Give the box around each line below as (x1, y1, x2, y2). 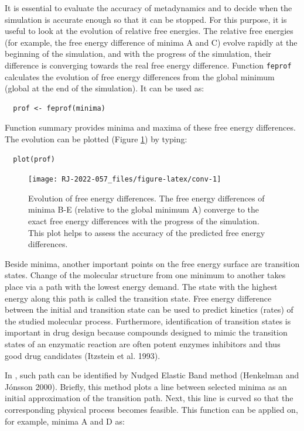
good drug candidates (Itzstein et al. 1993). (5, 349, 160, 361)
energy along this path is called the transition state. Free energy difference (5, 292, 272, 304)
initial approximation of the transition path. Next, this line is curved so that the (5, 392, 293, 404)
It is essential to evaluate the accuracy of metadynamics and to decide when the (5, 2, 292, 13)
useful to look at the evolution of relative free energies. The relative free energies (5, 25, 293, 37)
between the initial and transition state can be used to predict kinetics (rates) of (5, 303, 293, 316)
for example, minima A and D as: (5, 415, 125, 427)
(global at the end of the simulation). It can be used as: (5, 82, 204, 94)
